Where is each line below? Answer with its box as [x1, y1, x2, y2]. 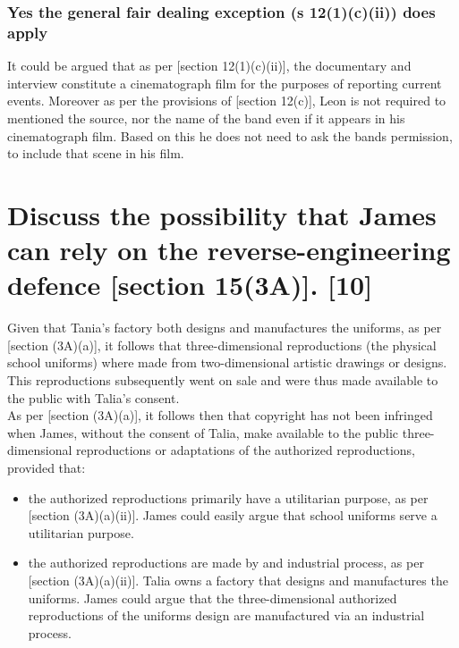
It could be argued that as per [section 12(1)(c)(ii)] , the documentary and [7, 56, 412, 75]
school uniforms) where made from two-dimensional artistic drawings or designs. [7, 353, 447, 372]
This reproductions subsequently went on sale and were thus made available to [7, 370, 438, 389]
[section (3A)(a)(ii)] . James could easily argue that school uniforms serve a [28, 506, 438, 525]
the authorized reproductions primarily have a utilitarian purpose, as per [28, 488, 429, 507]
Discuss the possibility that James [7, 196, 437, 232]
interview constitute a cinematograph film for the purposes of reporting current [7, 73, 442, 92]
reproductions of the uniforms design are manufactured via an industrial [28, 606, 425, 625]
